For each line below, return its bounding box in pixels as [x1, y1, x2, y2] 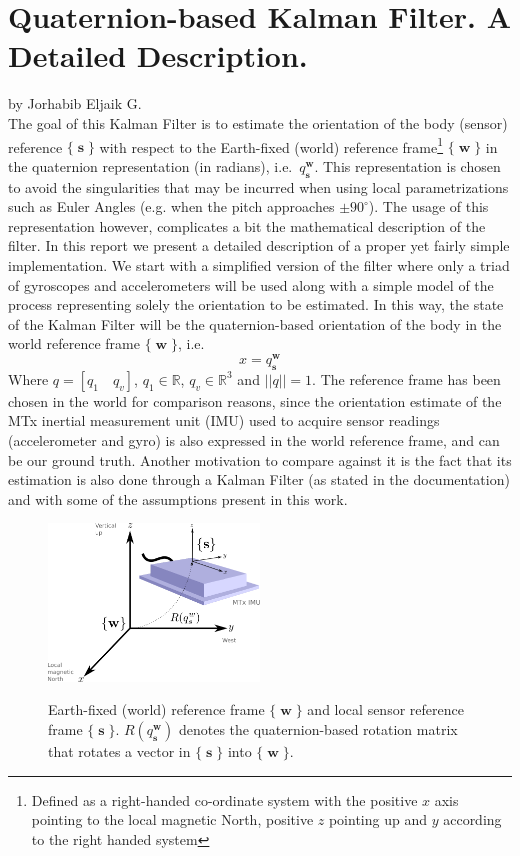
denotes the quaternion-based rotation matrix [178, 718, 458, 739]
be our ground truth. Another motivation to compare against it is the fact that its [8, 449, 512, 470]
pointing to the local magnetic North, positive [31, 809, 314, 830]
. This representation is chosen [314, 155, 501, 176]
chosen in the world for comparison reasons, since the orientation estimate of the [8, 390, 502, 411]
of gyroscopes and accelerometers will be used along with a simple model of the [8, 274, 494, 295]
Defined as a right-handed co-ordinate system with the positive [31, 789, 418, 810]
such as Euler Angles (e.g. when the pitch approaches [8, 196, 335, 217]
